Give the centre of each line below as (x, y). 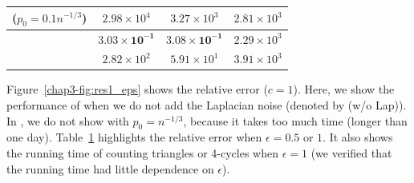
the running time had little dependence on (110, 168)
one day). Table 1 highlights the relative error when (134, 137)
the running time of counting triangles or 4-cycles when (142, 153)
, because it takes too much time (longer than (295, 120)
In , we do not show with (68, 120)
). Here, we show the (344, 89)
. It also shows (358, 137)
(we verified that (351, 153)
